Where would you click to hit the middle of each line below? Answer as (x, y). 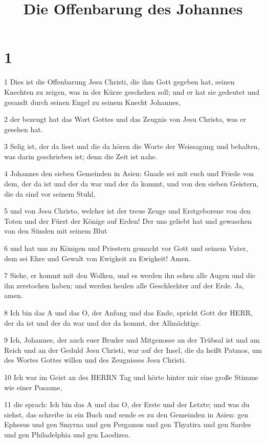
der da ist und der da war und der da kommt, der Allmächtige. (103, 322)
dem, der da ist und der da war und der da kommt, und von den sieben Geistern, (131, 184)
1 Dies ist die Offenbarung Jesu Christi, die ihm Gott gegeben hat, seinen (119, 82)
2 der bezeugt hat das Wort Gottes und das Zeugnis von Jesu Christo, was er (125, 119)
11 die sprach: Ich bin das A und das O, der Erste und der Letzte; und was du (127, 404)
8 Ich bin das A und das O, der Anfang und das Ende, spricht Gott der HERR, (128, 312)
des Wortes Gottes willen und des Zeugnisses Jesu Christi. (95, 360)
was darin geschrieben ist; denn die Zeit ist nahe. (81, 156)
